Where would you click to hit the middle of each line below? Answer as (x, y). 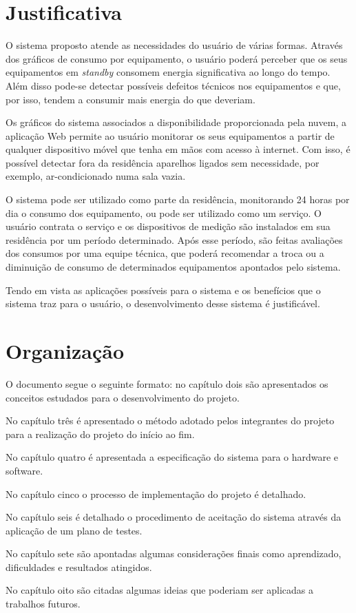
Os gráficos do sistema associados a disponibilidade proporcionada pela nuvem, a (176, 122)
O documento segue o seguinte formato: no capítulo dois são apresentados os (167, 383)
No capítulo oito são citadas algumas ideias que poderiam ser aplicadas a (159, 590)
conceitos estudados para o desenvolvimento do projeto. (123, 397)
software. (24, 470)
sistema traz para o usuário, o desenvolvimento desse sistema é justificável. (163, 303)
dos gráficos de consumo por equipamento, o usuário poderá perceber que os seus (177, 58)
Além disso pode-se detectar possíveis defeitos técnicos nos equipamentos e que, (173, 85)
